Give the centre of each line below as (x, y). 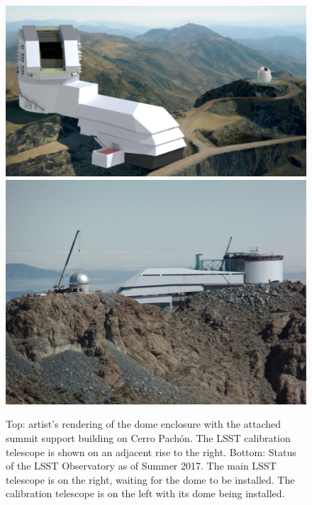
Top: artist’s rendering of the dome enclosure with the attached (144, 424)
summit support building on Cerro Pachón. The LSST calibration (148, 437)
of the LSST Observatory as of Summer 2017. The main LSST (141, 466)
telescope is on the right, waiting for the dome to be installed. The (150, 479)
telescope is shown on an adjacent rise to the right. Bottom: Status (151, 452)
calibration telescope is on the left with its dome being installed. (145, 493)
